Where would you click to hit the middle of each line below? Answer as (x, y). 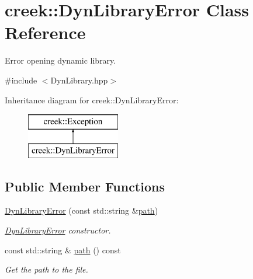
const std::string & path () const (63, 250)
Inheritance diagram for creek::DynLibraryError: (92, 100)
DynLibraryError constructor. (58, 230)
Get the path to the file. (46, 269)
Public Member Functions (85, 186)
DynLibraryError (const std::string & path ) (82, 210)
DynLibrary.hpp (79, 80)
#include (21, 80)
